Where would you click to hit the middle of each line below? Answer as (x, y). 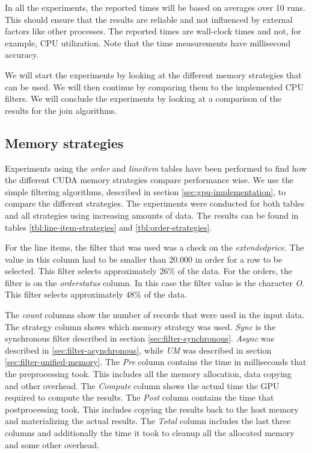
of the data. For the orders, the (235, 271)
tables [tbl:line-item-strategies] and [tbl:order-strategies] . (109, 227)
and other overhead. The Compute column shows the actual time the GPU (142, 385)
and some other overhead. (52, 444)
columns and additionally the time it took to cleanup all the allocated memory (150, 433)
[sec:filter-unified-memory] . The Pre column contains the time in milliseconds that (156, 362)
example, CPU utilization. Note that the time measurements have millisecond (148, 42)
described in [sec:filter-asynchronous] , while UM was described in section (138, 350)
